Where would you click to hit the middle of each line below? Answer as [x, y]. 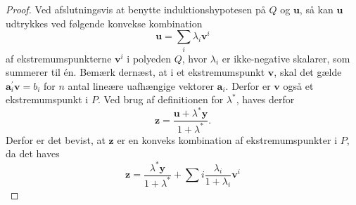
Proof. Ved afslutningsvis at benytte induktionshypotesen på [136, 9]
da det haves [33, 153]
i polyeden [149, 58]
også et [298, 85]
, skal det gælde [308, 72]
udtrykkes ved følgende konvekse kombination [104, 23]
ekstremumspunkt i [47, 99]
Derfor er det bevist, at [56, 139]
